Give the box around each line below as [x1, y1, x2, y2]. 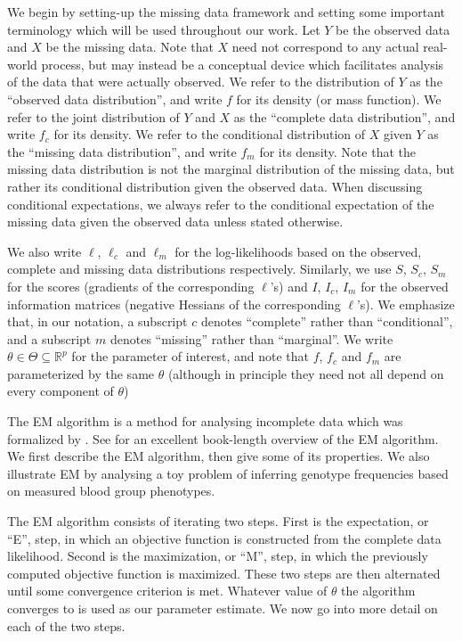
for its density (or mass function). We [236, 89, 442, 108]
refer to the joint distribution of [7, 107, 180, 126]
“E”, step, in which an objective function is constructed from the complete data [7, 529, 442, 547]
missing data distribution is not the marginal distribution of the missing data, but [7, 160, 455, 178]
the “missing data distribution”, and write [7, 142, 237, 160]
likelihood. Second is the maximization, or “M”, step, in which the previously [7, 546, 428, 565]
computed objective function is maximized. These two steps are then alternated [7, 563, 441, 582]
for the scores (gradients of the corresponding [7, 276, 255, 295]
